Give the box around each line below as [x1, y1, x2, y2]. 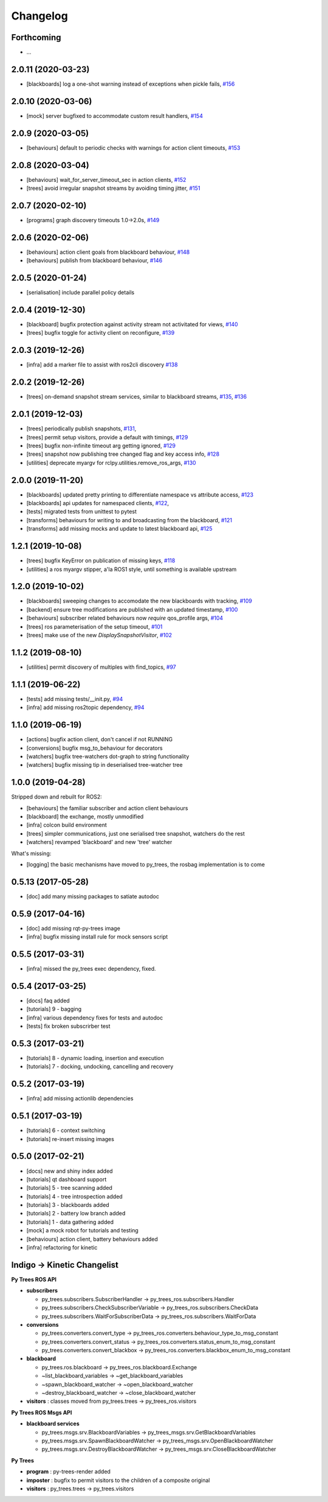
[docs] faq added [26, 997, 70, 1004]
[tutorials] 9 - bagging [26, 1005, 82, 1013]
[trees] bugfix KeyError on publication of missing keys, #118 [26, 557, 176, 564]
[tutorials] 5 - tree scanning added [26, 1184, 112, 1192]
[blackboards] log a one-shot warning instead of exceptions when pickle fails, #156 [26, 80, 235, 88]
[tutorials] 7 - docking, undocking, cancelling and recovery [26, 1063, 174, 1071]
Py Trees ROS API [11, 1276, 57, 1283]
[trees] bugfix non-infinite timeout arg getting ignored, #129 [26, 442, 176, 449]
